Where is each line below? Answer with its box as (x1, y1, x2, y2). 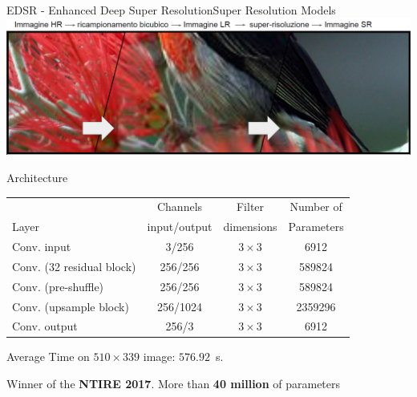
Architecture (6, 168, 68, 185)
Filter (236, 198, 265, 215)
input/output (147, 218, 213, 235)
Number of (289, 198, 342, 215)
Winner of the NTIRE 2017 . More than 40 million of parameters (6, 375, 341, 392)
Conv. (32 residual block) (12, 257, 136, 274)
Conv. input (12, 238, 71, 254)
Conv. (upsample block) (12, 298, 129, 314)
